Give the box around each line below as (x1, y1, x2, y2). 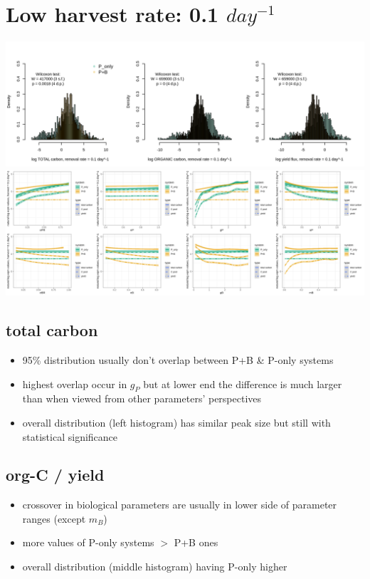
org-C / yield (6, 464, 105, 486)
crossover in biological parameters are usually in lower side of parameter (22, 497, 337, 512)
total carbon (6, 319, 98, 341)
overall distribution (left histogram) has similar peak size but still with (22, 414, 331, 429)
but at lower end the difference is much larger (143, 376, 342, 391)
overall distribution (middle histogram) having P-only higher (22, 559, 287, 574)
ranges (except (22, 511, 86, 526)
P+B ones (174, 535, 218, 550)
